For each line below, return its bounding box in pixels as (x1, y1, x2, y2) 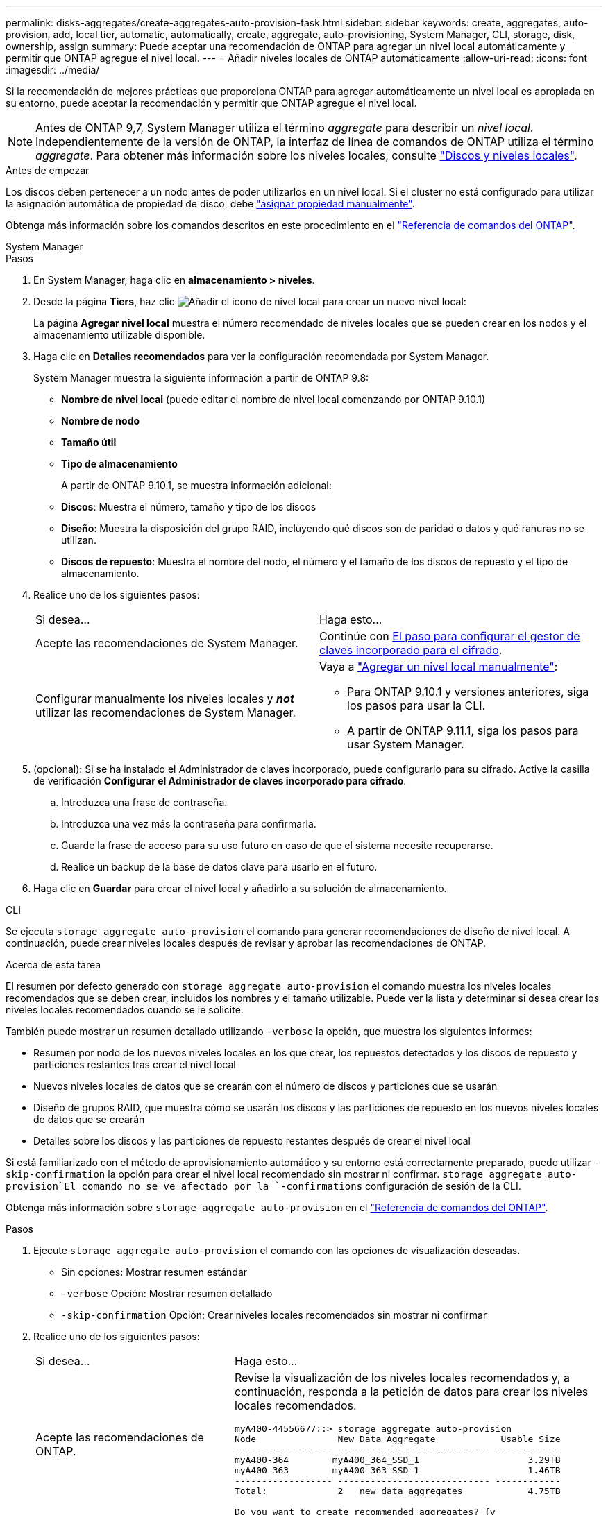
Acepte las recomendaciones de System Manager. (35, 636, 298, 650)
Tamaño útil (61, 436, 117, 448)
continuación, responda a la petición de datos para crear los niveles (234, 1385, 589, 1398)
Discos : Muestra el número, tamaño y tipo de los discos (61, 501, 316, 513)
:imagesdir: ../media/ (6, 64, 100, 76)
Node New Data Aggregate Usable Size (234, 1434, 561, 1444)
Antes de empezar (6, 164, 90, 176)
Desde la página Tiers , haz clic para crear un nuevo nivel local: (33, 296, 466, 307)
